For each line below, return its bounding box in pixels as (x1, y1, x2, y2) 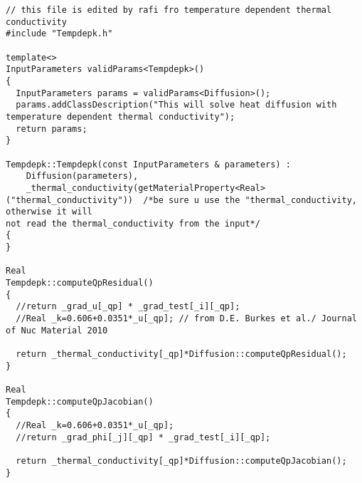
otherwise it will (6, 207, 92, 217)
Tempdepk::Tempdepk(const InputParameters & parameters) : (6, 159, 291, 170)
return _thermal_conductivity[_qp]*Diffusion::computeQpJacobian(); (16, 455, 347, 466)
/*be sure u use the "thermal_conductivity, (143, 194, 357, 205)
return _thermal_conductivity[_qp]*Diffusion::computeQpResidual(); (16, 349, 347, 360)
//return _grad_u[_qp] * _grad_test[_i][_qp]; (16, 301, 240, 312)
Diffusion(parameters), (26, 171, 139, 182)
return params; (16, 123, 87, 134)
